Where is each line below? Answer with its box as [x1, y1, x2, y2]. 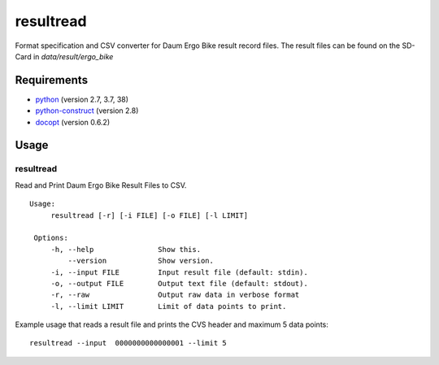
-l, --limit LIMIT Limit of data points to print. [50, 302, 287, 311]
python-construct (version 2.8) [35, 106, 139, 115]
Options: [33, 233, 68, 243]
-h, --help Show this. [50, 245, 202, 254]
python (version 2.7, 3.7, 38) [35, 94, 129, 104]
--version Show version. [67, 256, 215, 266]
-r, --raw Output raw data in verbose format [50, 290, 300, 300]
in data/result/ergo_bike [33, 51, 114, 61]
